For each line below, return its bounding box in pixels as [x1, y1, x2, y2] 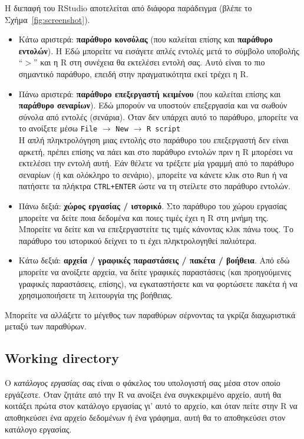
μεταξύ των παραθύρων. [5, 320, 87, 332]
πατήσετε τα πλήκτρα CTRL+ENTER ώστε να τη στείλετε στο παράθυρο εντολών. [18, 180, 290, 192]
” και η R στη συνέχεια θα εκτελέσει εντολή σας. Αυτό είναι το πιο [34, 56, 265, 68]
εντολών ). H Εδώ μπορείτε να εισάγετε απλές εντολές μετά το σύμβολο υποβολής [18, 44, 299, 57]
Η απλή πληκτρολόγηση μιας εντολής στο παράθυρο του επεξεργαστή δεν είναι [18, 134, 289, 146]
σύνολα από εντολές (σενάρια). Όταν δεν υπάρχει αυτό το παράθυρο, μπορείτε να [18, 110, 298, 123]
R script [146, 125, 181, 134]
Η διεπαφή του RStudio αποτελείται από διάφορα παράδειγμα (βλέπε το [5, 2, 252, 14]
